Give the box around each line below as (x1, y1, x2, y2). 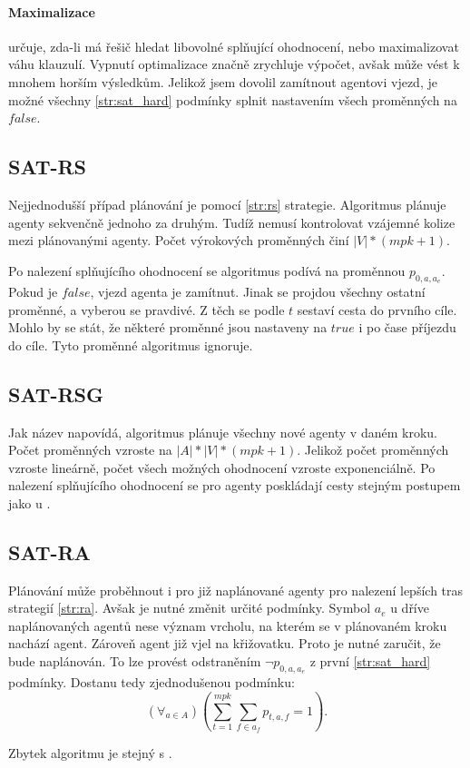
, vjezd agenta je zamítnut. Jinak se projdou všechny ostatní (90, 281, 426, 300)
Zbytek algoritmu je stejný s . (8, 743, 172, 763)
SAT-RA (8, 537, 91, 566)
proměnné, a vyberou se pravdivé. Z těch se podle (8, 300, 285, 319)
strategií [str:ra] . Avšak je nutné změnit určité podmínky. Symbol (8, 598, 371, 617)
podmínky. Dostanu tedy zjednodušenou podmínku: (8, 673, 295, 692)
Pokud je (8, 281, 58, 300)
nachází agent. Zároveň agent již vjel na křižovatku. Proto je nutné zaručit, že (8, 634, 441, 653)
